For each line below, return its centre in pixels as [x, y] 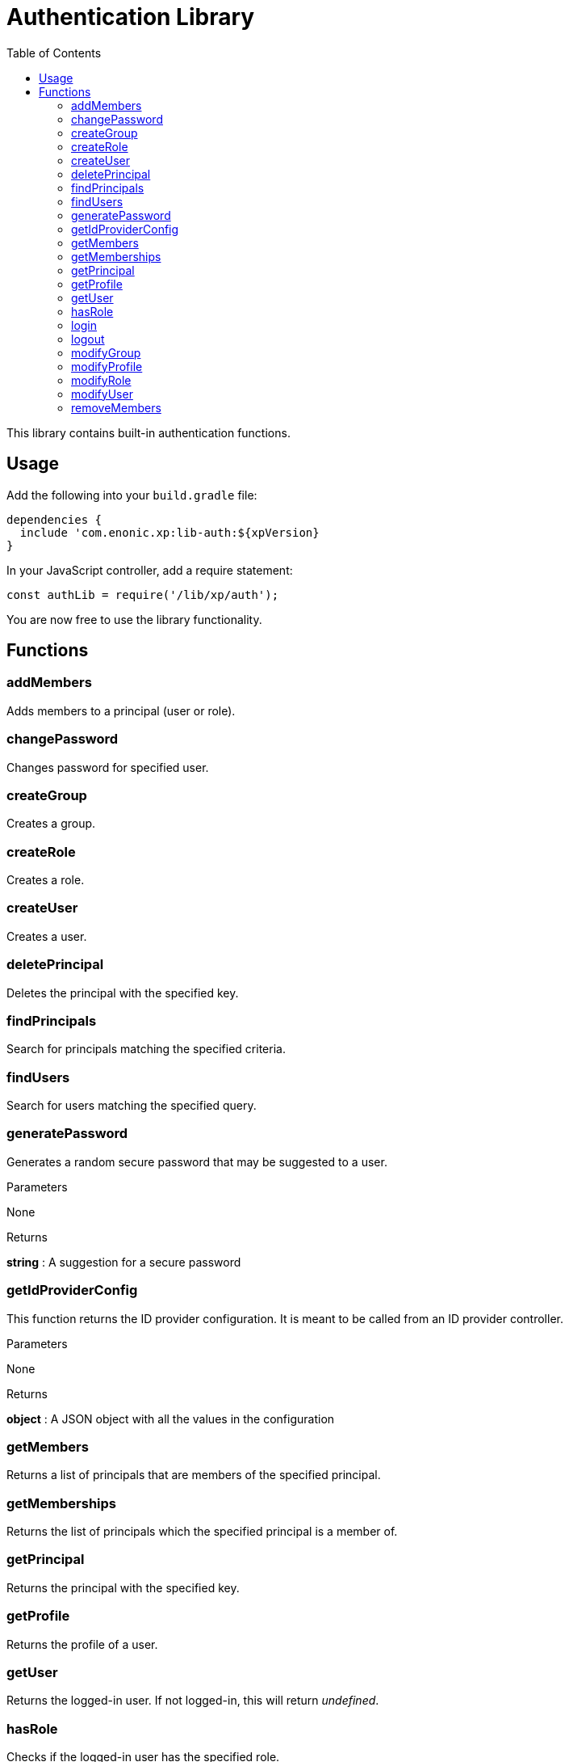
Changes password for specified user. [108, 767]
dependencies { [54, 519]
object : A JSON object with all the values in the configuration [171, 1418]
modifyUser [102, 394]
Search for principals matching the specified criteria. [146, 1049]
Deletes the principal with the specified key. [123, 993]
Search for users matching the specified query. [132, 1106]
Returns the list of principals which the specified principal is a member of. [202, 1532]
